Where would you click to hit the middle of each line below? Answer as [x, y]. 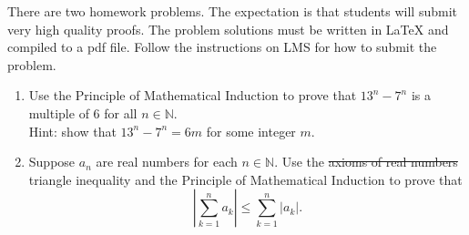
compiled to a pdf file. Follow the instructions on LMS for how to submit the [222, 47]
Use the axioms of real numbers [370, 162]
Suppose [52, 162]
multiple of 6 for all [83, 112]
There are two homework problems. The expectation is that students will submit [233, 11]
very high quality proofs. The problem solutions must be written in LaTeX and [228, 29]
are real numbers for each [167, 162]
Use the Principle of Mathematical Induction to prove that [193, 95]
